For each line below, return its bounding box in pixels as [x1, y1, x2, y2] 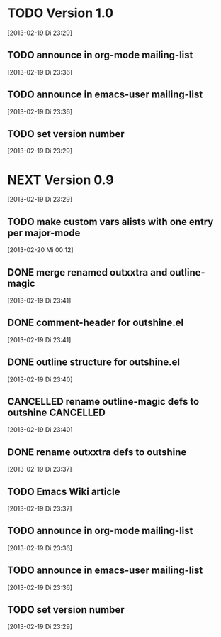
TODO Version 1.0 [7, 5, 114, 21]
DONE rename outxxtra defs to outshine [7, 446, 187, 458]
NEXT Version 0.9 [7, 172, 115, 187]
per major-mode [7, 227, 81, 239]
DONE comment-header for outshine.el [7, 317, 184, 329]
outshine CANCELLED [7, 406, 106, 418]
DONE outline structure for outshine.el [7, 356, 181, 369]
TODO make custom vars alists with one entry [7, 215, 214, 228]
